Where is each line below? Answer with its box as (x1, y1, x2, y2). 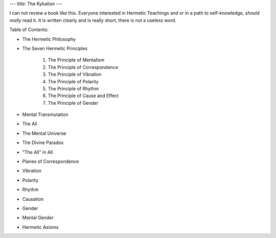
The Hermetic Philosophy (22, 36, 76, 42)
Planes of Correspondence (22, 158, 79, 164)
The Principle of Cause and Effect (48, 92, 119, 99)
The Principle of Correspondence (48, 64, 119, 70)
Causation (22, 196, 44, 202)
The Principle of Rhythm (48, 85, 99, 91)
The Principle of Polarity (48, 78, 99, 84)
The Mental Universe (22, 130, 66, 136)
